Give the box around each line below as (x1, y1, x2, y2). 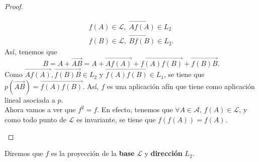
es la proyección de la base (51, 148, 135, 158)
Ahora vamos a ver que (5, 104, 76, 115)
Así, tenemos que (5, 46, 57, 57)
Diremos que (5, 148, 43, 158)
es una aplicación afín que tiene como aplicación (107, 80, 255, 91)
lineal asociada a (5, 94, 55, 105)
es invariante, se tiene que (76, 114, 156, 124)
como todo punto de (5, 114, 66, 124)
